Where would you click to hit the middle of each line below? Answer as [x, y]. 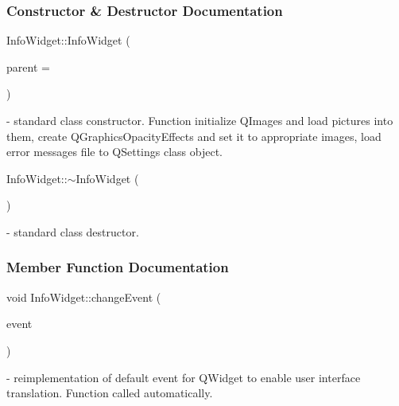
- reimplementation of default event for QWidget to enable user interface [184, 377]
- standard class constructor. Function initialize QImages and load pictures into [200, 120]
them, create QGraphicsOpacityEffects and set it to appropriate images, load [194, 136]
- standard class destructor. [73, 231]
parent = [28, 66]
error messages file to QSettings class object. [114, 152]
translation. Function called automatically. [110, 393]
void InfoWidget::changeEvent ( [84, 297]
